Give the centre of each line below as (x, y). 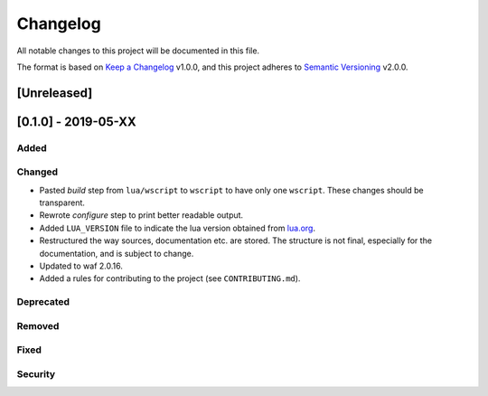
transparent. (62, 203)
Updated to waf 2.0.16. (81, 266)
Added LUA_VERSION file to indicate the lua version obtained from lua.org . (178, 228)
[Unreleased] (55, 93)
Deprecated (43, 302)
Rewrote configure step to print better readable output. (141, 215)
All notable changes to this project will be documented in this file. (138, 51)
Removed (38, 325)
